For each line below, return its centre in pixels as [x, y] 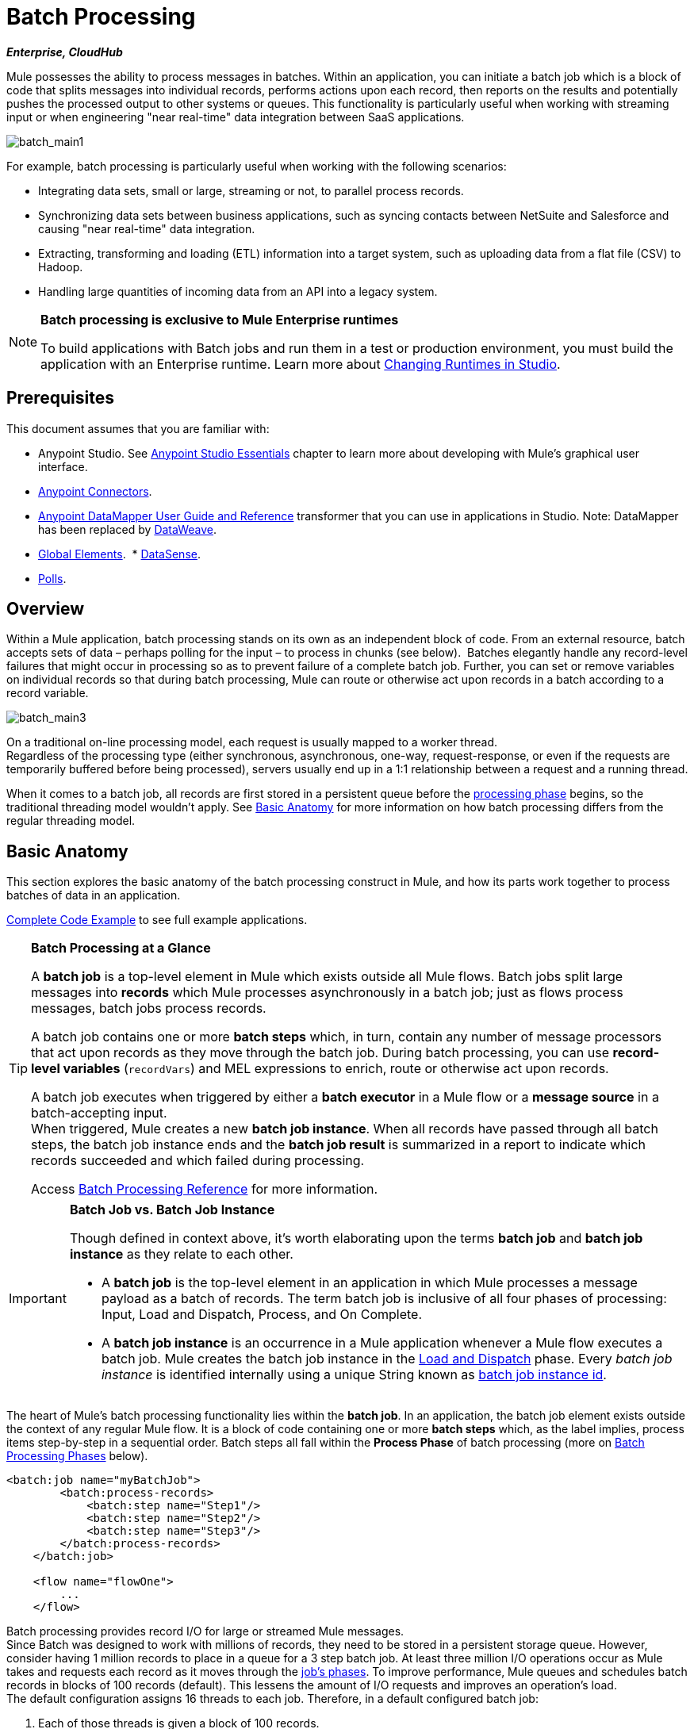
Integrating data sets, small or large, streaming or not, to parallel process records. [251, 190]
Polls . [52, 578]
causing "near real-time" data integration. [147, 228]
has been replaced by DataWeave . [127, 529]
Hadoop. [61, 266]
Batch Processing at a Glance [121, 948]
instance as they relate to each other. [181, 1254]
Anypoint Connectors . [95, 491]
